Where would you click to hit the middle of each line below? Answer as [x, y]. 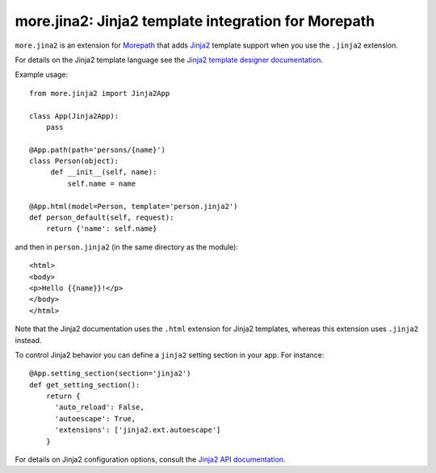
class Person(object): [74, 161]
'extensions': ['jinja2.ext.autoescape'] [138, 430]
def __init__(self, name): [104, 172]
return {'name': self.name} [101, 229]
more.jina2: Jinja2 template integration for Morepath [195, 21]
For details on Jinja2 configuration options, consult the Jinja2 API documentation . [150, 459]
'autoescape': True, [95, 419]
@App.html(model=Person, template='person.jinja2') [134, 206]
